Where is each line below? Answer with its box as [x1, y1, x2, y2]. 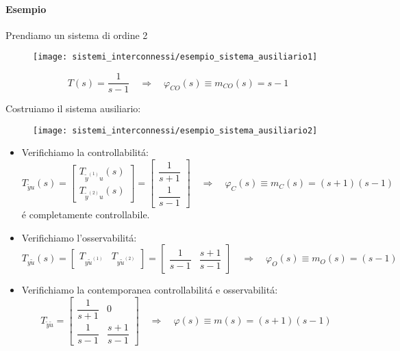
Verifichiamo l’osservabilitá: [21, 230, 137, 244]
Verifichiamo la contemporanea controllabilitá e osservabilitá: [21, 283, 278, 297]
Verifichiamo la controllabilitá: [21, 145, 149, 159]
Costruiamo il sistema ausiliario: [5, 101, 141, 116]
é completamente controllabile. [21, 207, 150, 222]
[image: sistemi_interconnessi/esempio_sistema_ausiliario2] [33, 125, 318, 135]
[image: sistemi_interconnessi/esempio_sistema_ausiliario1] [33, 52, 318, 62]
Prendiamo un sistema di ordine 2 [5, 27, 148, 42]
